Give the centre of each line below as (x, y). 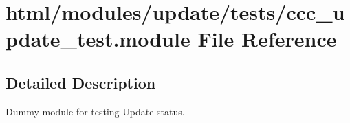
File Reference (267, 39)
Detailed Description (81, 82)
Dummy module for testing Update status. (95, 111)
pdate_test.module (98, 39)
